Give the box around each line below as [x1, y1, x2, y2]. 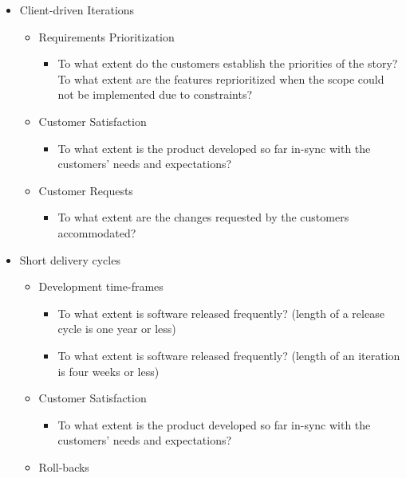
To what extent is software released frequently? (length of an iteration [57, 347, 400, 363]
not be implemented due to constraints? [57, 86, 253, 103]
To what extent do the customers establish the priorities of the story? [57, 55, 398, 72]
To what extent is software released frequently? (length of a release [57, 304, 384, 321]
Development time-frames [38, 278, 164, 295]
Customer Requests [38, 182, 133, 198]
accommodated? [57, 224, 136, 241]
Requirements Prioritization [38, 28, 175, 45]
